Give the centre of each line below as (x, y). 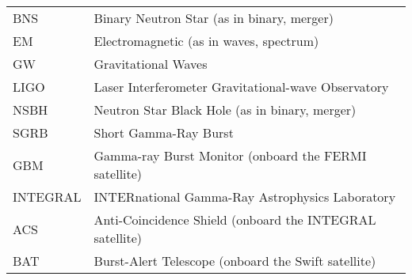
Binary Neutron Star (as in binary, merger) (214, 18)
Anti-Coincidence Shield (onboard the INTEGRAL (235, 219)
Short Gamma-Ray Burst (164, 132)
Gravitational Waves (151, 64)
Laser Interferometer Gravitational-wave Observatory (241, 87)
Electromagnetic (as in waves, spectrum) (206, 41)
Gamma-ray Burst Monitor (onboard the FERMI (230, 155)
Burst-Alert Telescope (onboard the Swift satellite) (235, 261)
